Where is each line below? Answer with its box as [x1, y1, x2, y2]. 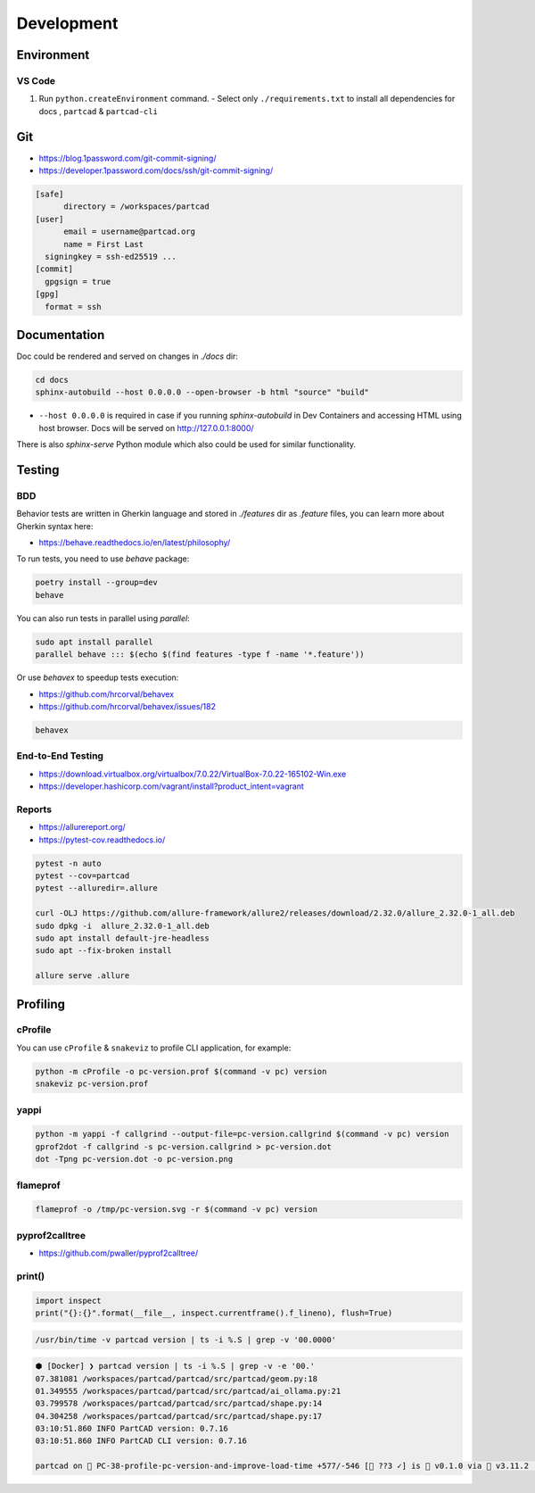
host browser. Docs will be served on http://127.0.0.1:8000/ [38, 422, 254, 433]
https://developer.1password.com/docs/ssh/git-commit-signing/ [38, 165, 274, 176]
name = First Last [63, 239, 144, 249]
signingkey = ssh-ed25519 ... [45, 251, 177, 261]
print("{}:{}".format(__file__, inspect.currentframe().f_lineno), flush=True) [35, 1307, 393, 1318]
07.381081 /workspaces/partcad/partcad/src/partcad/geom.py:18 [35, 1373, 318, 1383]
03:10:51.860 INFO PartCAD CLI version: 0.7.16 [35, 1436, 247, 1446]
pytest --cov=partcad [35, 870, 130, 881]
